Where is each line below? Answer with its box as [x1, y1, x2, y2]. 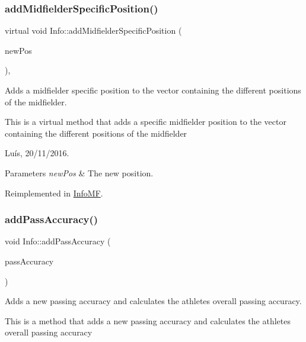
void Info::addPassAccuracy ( [5, 235, 111, 247]
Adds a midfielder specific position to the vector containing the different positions [5, 84, 301, 96]
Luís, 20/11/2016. [5, 147, 69, 159]
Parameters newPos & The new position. [5, 166, 154, 179]
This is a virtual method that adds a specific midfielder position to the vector [5, 115, 286, 128]
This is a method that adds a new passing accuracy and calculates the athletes [5, 314, 291, 327]
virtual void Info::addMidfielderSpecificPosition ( [5, 24, 182, 37]
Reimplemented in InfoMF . [5, 186, 103, 199]
